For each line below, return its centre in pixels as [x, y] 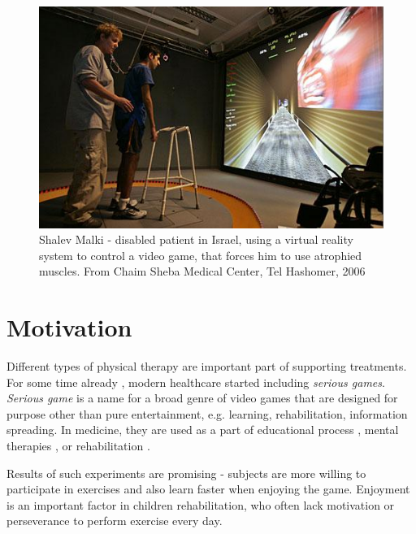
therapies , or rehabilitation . [78, 446]
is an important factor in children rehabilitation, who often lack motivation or [201, 504]
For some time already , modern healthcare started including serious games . [196, 382]
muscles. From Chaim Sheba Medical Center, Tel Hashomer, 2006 [202, 271]
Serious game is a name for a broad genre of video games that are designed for [202, 398]
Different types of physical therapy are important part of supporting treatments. [207, 366]
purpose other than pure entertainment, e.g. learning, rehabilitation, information [207, 413]
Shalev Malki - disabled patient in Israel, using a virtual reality [196, 239]
